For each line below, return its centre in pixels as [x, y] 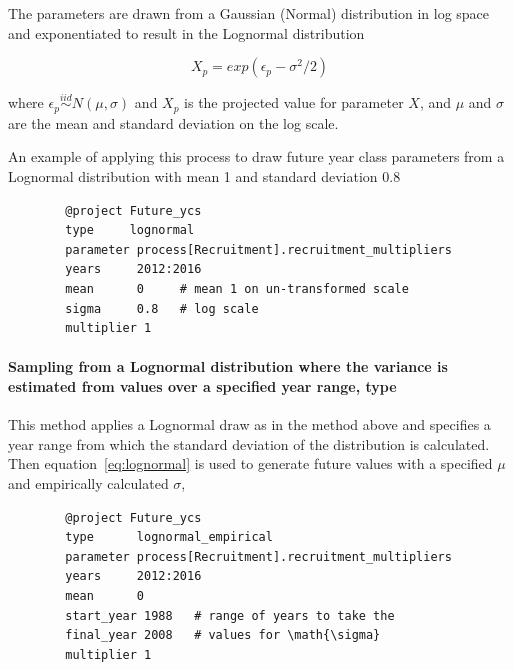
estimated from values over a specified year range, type [202, 385]
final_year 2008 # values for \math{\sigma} [223, 635]
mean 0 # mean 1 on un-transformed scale [237, 289]
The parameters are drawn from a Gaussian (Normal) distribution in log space [249, 13]
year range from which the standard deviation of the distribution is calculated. [249, 443]
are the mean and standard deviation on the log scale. [173, 122]
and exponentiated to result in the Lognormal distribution [186, 32]
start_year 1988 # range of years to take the [230, 615]
